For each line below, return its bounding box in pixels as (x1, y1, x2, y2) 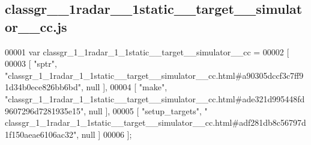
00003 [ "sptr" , (5, 57, 57, 70)
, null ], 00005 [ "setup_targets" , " (83, 104, 208, 117)
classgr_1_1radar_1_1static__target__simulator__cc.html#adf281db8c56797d (5, 116, 306, 129)
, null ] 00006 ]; (76, 128, 132, 140)
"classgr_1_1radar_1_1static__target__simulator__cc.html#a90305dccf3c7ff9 (5, 69, 304, 81)
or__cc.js (5, 17, 67, 35)
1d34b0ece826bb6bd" (5, 81, 81, 93)
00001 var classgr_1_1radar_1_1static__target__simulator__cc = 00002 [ (5, 45, 289, 58)
